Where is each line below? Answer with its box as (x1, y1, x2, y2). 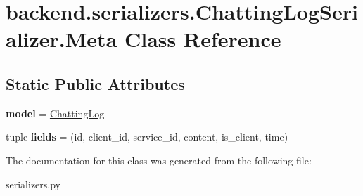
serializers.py (6, 176, 61, 191)
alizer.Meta (6, 25, 117, 53)
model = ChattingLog (6, 105, 105, 120)
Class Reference (125, 25, 281, 53)
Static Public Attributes (6, 72, 185, 94)
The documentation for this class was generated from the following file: (6, 152, 312, 167)
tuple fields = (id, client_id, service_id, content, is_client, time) (6, 129, 288, 144)
